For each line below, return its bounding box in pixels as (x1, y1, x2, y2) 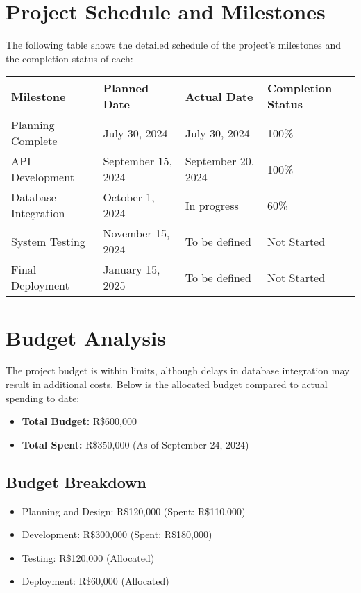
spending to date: (6, 390, 80, 405)
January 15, (103, 261, 160, 278)
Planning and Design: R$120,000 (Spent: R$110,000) (22, 503, 246, 518)
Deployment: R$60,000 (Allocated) (22, 574, 169, 588)
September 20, (185, 153, 255, 169)
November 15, (103, 225, 170, 242)
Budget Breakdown (6, 471, 146, 492)
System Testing (11, 233, 85, 249)
